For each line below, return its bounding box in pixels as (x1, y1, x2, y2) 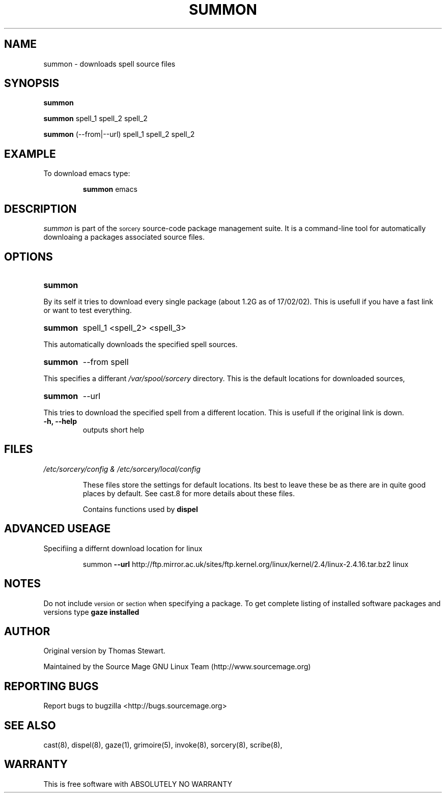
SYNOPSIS (4, 77, 60, 90)
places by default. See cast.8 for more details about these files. (82, 489, 295, 498)
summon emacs (82, 185, 137, 194)
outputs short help (82, 425, 145, 434)
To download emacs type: (43, 169, 130, 178)
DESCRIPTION (4, 202, 77, 215)
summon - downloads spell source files (43, 59, 176, 68)
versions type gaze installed (43, 607, 140, 616)
